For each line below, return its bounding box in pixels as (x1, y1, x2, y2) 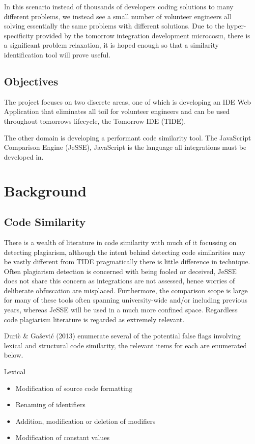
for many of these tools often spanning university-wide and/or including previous (4, 295, 248, 305)
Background (4, 180, 87, 200)
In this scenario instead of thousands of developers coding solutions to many (4, 1, 233, 11)
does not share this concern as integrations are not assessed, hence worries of (4, 276, 235, 286)
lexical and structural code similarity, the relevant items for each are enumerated (4, 340, 247, 350)
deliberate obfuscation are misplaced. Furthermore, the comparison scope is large (4, 285, 248, 295)
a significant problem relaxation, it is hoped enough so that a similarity (4, 40, 219, 50)
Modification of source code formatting (15, 383, 133, 393)
